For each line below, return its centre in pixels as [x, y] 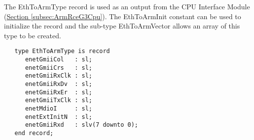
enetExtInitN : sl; [58, 117]
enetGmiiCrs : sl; [58, 68]
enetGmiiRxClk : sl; [58, 76]
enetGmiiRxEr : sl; [58, 92]
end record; [34, 133]
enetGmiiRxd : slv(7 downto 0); [82, 125]
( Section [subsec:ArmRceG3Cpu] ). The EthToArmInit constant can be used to [123, 16]
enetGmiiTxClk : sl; [58, 100]
